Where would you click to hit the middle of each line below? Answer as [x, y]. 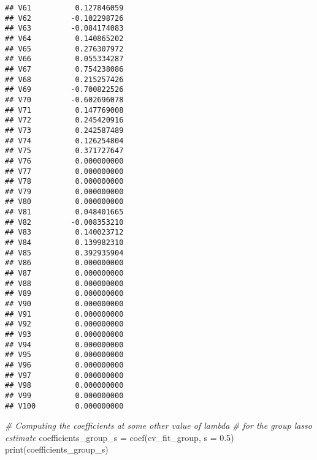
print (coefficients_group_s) [57, 449]
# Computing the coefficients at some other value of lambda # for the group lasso [158, 425]
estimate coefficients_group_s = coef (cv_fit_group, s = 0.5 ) [120, 437]
